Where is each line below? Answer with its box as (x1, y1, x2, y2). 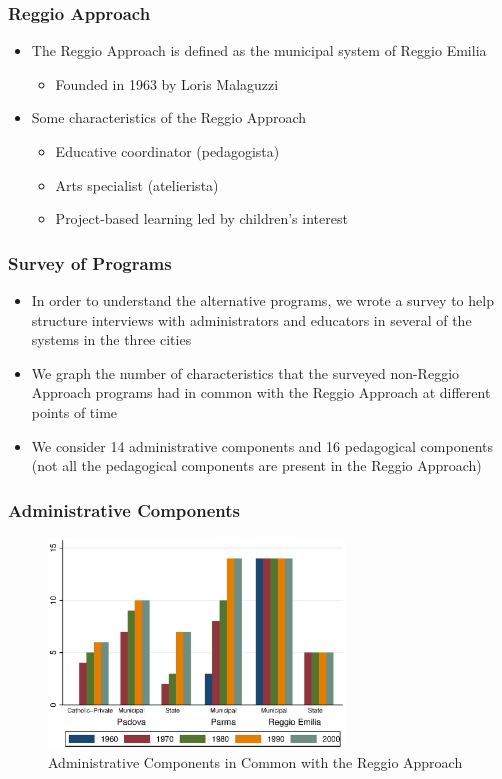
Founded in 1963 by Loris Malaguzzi (55, 73, 279, 94)
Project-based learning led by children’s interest (55, 208, 348, 229)
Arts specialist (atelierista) (55, 174, 219, 195)
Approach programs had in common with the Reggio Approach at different (31, 382, 491, 403)
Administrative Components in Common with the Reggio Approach (48, 752, 463, 773)
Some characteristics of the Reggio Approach (31, 107, 307, 128)
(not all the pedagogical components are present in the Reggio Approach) (31, 455, 482, 476)
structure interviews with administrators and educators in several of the (31, 309, 472, 330)
